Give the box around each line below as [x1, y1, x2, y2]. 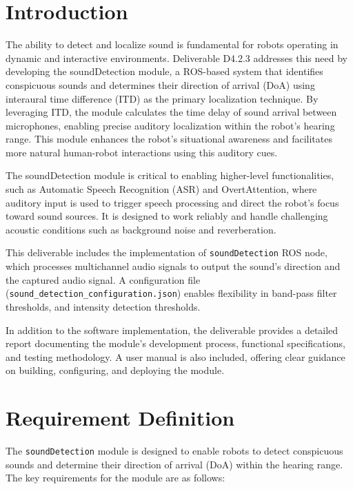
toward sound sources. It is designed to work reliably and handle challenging [6, 209, 328, 223]
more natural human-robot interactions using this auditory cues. [6, 145, 278, 159]
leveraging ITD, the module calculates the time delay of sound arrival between [6, 105, 337, 119]
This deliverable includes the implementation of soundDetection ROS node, [6, 245, 327, 260]
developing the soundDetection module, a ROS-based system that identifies [6, 64, 323, 79]
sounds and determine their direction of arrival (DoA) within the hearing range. [6, 457, 343, 471]
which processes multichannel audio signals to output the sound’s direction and [6, 259, 341, 273]
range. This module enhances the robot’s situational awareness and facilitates [6, 132, 332, 146]
